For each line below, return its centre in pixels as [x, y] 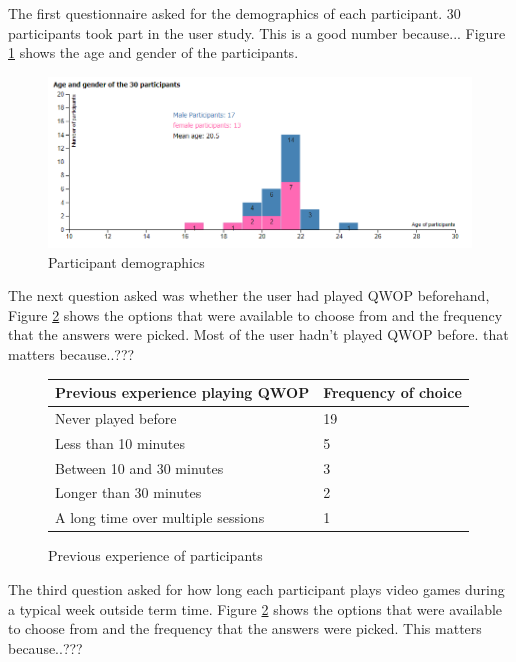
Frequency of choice [392, 392]
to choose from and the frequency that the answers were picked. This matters [245, 628]
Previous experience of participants [155, 555]
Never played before [116, 417]
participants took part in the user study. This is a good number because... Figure [257, 32]
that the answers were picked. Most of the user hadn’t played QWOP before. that [258, 334]
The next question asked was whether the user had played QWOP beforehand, [249, 295]
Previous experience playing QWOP [182, 392]
